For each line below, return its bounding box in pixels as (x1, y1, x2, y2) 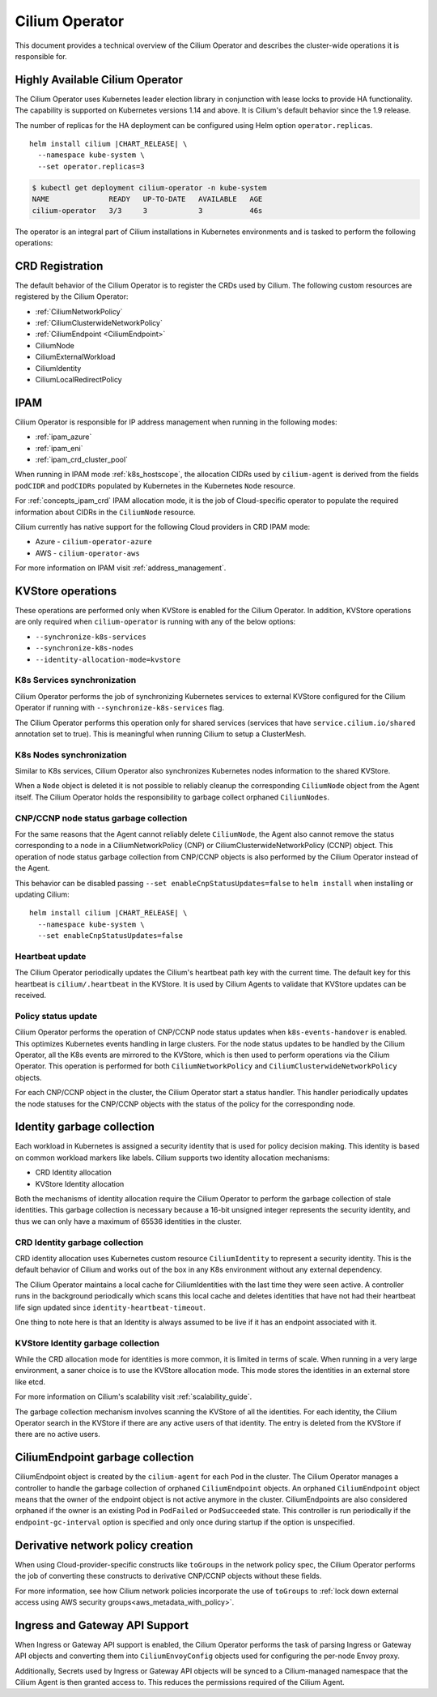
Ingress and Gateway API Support (15, 1618, 189, 1632)
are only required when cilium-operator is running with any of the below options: (15, 616, 296, 627)
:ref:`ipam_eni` (35, 443, 83, 453)
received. (15, 991, 47, 1000)
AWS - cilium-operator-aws (35, 548, 141, 558)
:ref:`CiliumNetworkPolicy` (35, 306, 123, 316)
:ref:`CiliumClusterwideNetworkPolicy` (35, 318, 163, 328)
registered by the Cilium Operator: (15, 292, 129, 301)
